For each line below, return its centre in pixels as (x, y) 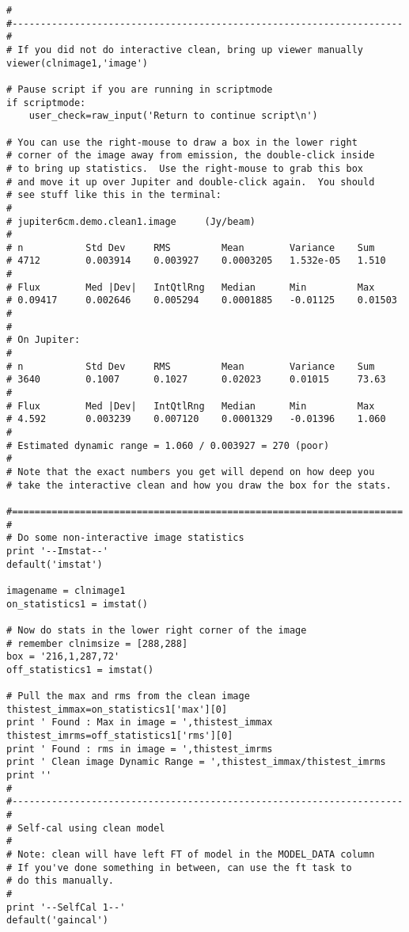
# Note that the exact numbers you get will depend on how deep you (191, 472)
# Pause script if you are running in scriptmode (140, 89)
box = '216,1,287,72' (63, 657)
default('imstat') (55, 564)
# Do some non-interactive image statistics (125, 538)
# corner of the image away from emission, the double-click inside (191, 156)
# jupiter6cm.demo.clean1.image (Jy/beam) (131, 221)
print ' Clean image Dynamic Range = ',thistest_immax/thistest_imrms (196, 762)
